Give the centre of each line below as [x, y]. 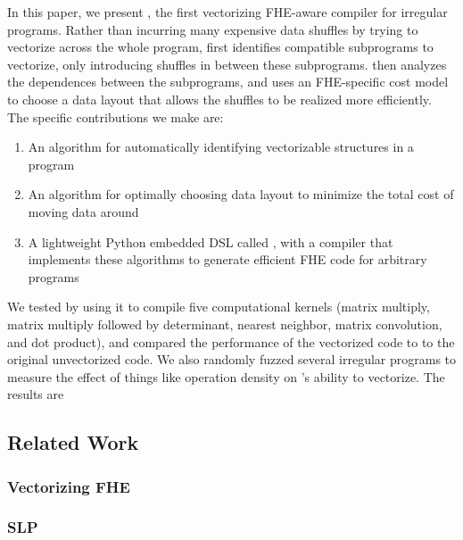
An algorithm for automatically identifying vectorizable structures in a [221, 147]
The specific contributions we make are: [116, 116]
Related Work [73, 442]
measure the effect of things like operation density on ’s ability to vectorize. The [226, 376]
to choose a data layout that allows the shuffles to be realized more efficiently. [219, 99]
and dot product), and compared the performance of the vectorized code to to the [231, 341]
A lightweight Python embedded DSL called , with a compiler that [211, 241]
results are [36, 394]
